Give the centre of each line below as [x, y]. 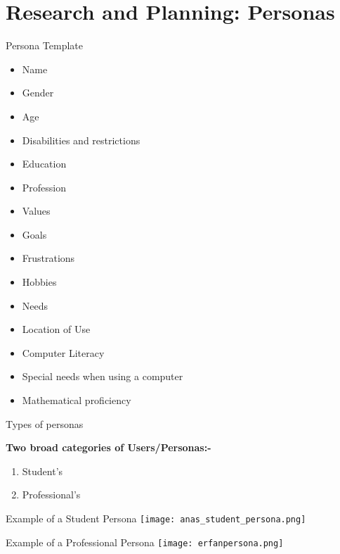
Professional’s [51, 495]
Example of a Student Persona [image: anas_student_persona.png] [156, 518]
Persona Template [44, 45]
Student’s [42, 471]
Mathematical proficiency [77, 400]
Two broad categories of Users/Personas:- [109, 447]
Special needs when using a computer [103, 376]
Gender [38, 93]
